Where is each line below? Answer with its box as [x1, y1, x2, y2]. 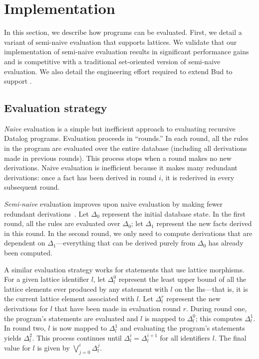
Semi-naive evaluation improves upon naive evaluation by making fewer [4, 199, 223, 209]
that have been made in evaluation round [54, 303, 181, 313]
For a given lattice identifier [4, 274, 89, 284]
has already [208, 238, 244, 248]
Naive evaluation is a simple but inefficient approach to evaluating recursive [4, 123, 236, 133]
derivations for [4, 303, 48, 313]
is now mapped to [52, 323, 107, 333]
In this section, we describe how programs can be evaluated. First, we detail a [4, 27, 242, 37]
